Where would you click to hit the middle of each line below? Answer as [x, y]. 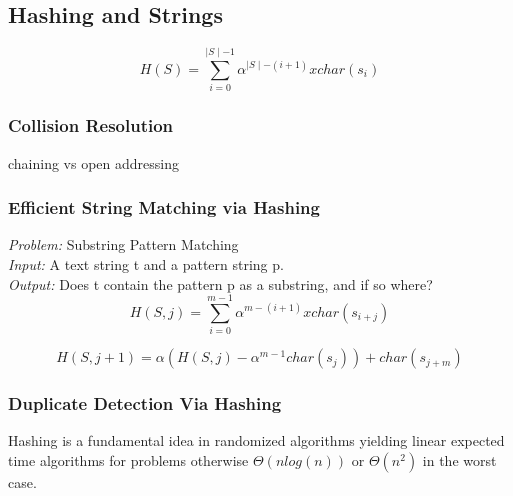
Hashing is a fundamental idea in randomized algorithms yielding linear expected [256, 440]
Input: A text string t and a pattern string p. [146, 263]
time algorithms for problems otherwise [128, 460]
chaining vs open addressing [94, 162]
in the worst [459, 460]
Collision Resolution [91, 125]
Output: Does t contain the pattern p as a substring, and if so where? [220, 283]
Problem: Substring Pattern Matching [123, 244]
